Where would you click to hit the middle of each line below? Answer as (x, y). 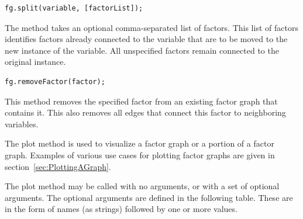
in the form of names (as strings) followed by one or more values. (121, 209)
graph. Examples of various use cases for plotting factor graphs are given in (140, 154)
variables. (22, 124)
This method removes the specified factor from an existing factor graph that (141, 101)
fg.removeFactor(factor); (55, 81)
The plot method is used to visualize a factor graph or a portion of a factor (140, 143)
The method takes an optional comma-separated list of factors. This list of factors (151, 27)
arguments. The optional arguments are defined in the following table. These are (149, 197)
